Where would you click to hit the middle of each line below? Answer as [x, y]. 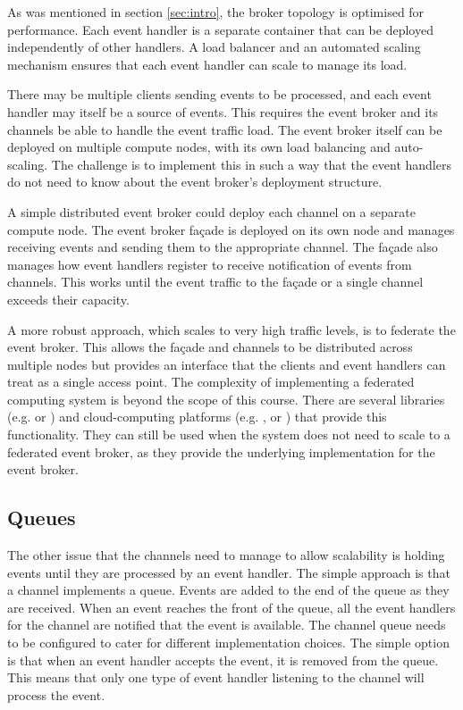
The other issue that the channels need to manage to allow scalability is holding [226, 555]
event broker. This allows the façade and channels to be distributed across [210, 347]
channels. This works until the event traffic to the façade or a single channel [215, 282]
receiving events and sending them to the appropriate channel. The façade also [223, 247]
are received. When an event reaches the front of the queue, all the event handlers [231, 607]
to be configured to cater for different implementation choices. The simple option [228, 643]
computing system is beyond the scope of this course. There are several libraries [226, 399]
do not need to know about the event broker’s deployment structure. [195, 182]
